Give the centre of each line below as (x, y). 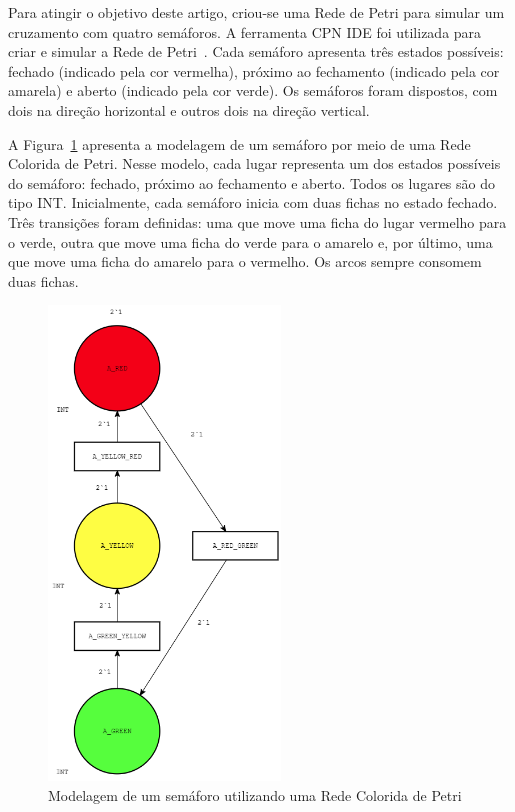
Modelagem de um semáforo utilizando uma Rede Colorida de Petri (255, 794)
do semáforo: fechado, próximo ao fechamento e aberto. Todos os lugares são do (252, 182)
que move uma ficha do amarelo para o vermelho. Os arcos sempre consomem (245, 261)
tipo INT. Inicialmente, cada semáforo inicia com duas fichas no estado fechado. (253, 202)
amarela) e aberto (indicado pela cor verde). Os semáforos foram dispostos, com (253, 90)
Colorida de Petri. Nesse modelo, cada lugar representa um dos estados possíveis (254, 163)
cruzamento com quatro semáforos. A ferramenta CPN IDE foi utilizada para (245, 31)
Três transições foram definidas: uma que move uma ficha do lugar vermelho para (257, 221)
